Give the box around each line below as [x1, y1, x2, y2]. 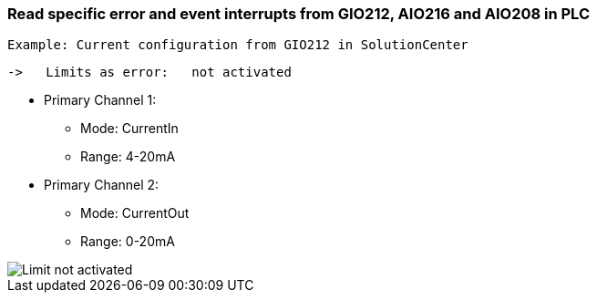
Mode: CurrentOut [80, 205, 190, 222]
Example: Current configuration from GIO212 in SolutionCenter [7, 37, 468, 53]
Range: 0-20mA [80, 233, 175, 250]
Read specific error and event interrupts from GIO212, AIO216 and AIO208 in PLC [7, 5, 590, 23]
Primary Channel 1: [44, 92, 157, 109]
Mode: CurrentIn [80, 120, 179, 137]
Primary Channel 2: [44, 177, 160, 193]
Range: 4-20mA [80, 149, 176, 165]
